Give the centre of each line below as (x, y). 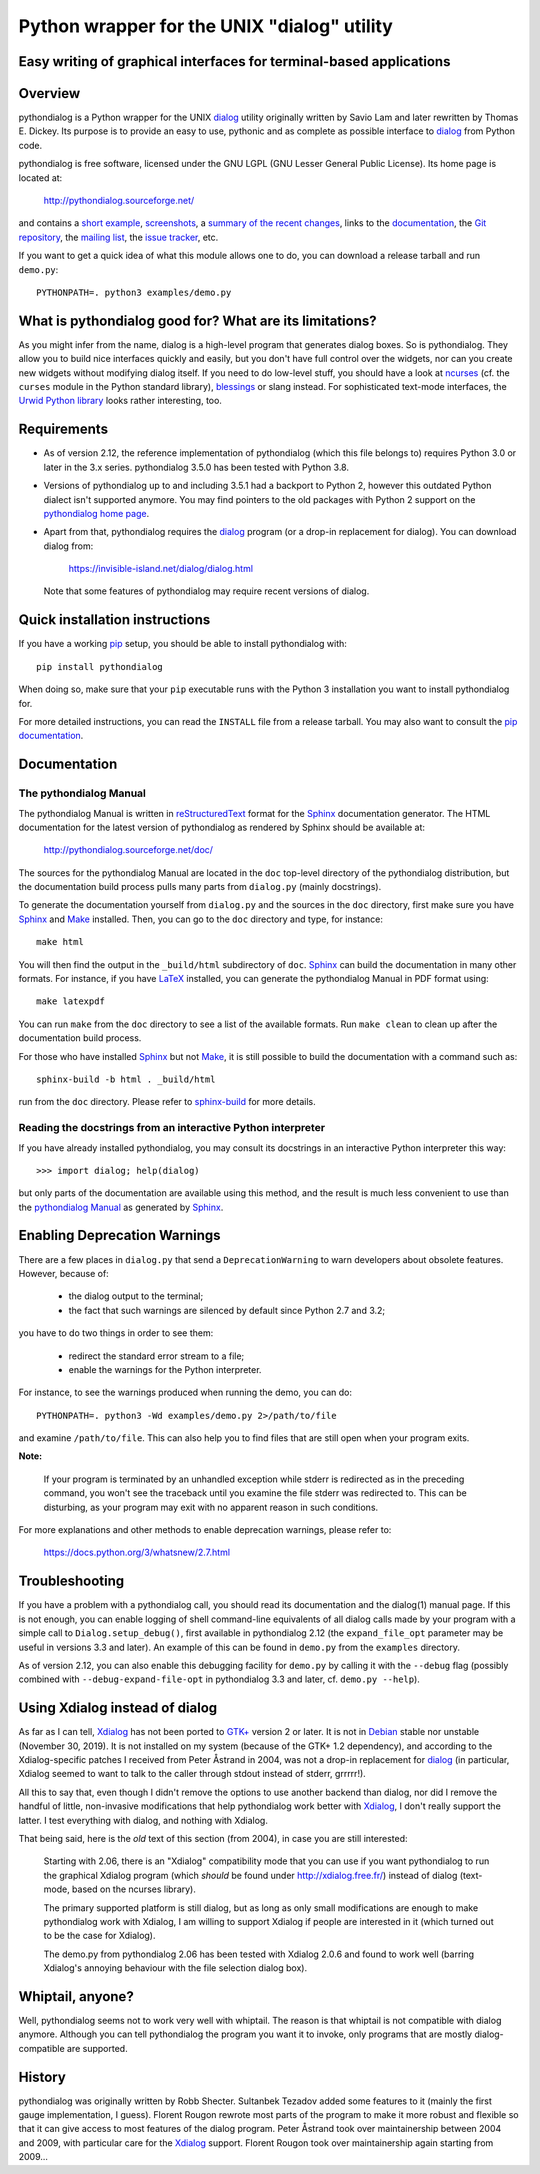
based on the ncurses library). (134, 1889)
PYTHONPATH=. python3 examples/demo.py (134, 292)
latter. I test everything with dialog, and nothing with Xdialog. (143, 1820)
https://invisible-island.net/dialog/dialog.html (161, 569)
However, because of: (63, 1273)
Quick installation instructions (114, 620)
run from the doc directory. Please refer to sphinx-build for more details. (167, 1102)
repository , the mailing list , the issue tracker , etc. (118, 237)
